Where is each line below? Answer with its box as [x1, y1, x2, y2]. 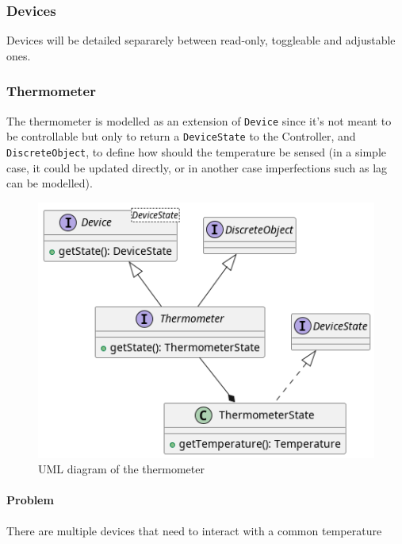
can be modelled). [6, 175, 93, 191]
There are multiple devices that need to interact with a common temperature [6, 522, 382, 538]
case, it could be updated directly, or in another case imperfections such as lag [6, 159, 388, 176]
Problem [6, 492, 54, 508]
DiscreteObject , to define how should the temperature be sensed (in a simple [6, 143, 386, 160]
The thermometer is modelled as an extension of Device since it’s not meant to [6, 112, 392, 129]
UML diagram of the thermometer [38, 461, 205, 477]
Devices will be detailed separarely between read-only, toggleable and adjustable [6, 32, 396, 48]
